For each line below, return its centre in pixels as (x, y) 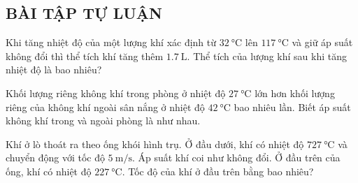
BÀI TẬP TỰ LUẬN (84, 13)
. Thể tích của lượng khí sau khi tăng (267, 56)
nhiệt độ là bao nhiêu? (54, 69)
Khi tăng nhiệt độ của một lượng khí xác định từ (111, 42)
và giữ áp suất (322, 42)
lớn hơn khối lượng (295, 93)
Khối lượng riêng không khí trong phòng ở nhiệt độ (116, 93)
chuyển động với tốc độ (55, 158)
